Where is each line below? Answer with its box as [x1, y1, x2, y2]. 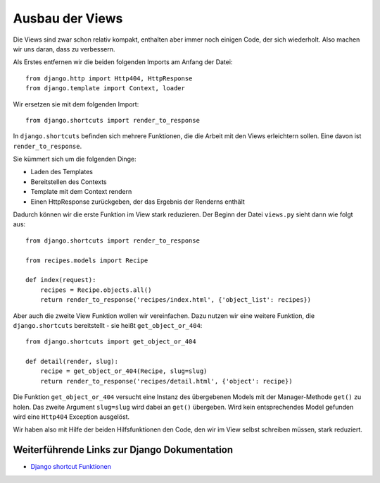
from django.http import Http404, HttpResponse [25, 74, 193, 82]
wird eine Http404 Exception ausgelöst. [13, 412, 130, 421]
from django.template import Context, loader [25, 85, 186, 92]
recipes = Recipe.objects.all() [39, 286, 152, 294]
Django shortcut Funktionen [30, 463, 112, 471]
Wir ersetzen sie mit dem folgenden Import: [13, 99, 139, 109]
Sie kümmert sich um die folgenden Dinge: [13, 155, 137, 164]
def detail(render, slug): [25, 357, 119, 366]
